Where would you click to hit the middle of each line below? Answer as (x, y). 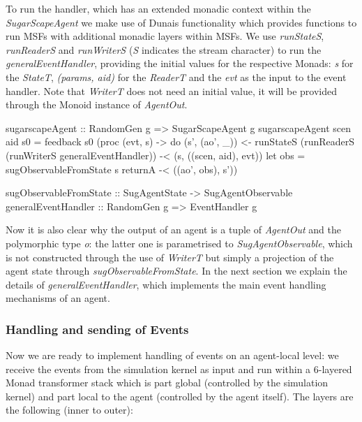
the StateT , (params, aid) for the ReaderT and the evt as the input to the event (176, 77)
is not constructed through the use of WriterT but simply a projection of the (170, 257)
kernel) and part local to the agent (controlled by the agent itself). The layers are (180, 396)
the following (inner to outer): (69, 410)
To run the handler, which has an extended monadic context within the (158, 8)
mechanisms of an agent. (58, 298)
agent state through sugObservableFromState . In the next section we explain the (176, 271)
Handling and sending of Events (97, 329)
